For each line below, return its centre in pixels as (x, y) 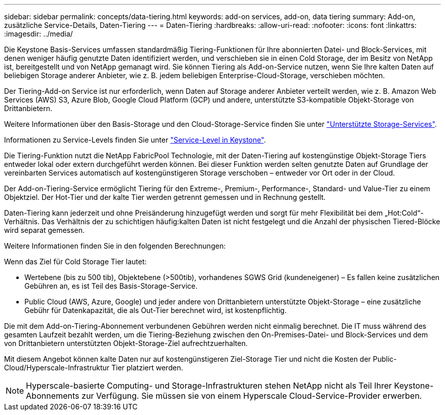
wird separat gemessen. (44, 230)
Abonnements (53, 396)
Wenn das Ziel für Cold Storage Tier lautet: (75, 262)
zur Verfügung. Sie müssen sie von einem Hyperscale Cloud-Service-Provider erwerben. (252, 396)
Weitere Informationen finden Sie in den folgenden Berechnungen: (115, 246)
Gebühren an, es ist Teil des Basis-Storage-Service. (111, 286)
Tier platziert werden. (147, 368)
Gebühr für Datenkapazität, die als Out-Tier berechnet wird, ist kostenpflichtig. (156, 310)
